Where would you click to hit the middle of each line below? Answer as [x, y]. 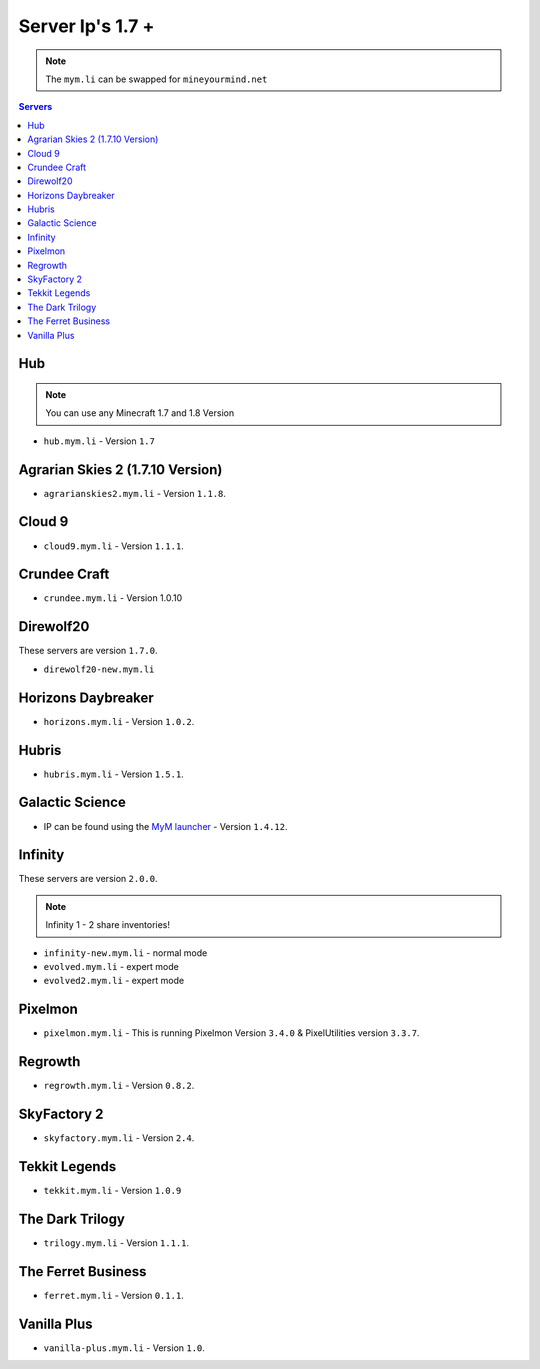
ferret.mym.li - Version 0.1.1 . [113, 1295]
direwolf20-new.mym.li [99, 669]
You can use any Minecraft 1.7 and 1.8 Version [140, 413]
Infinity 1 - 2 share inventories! [107, 925]
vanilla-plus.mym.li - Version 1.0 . [124, 1347]
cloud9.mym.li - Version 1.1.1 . [113, 546]
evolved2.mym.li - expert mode [114, 981]
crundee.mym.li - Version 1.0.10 [113, 598]
